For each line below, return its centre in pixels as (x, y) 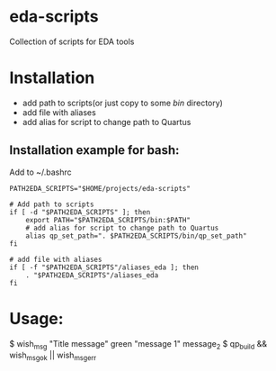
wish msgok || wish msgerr (53, 356)
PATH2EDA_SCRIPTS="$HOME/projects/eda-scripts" (100, 188)
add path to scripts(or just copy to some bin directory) (122, 103)
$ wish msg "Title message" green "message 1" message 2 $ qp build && (138, 344)
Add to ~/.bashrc (40, 172)
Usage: (37, 318)
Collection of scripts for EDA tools (72, 41)
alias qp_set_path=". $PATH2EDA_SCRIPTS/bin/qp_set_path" (136, 236)
